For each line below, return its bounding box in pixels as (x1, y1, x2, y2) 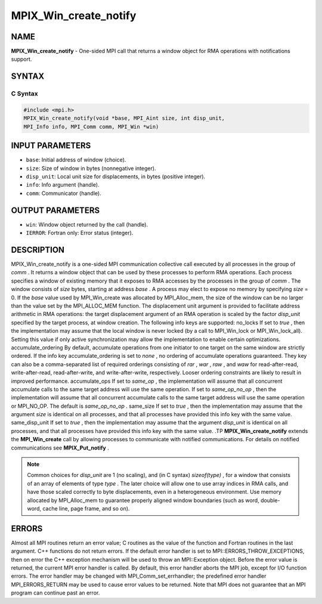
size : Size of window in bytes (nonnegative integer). (26, 165, 156, 172)
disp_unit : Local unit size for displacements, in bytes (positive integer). (26, 173, 206, 180)
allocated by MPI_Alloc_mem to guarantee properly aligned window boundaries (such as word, (27, 497, 259, 504)
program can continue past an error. (11, 589, 100, 596)
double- (260, 497, 280, 504)
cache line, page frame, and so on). (42, 505, 130, 512)
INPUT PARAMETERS (11, 141, 91, 151)
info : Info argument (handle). (26, 181, 100, 188)
